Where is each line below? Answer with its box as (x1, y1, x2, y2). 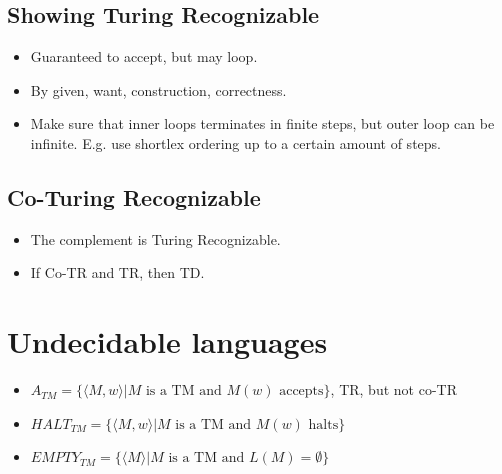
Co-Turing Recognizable (7, 181, 261, 212)
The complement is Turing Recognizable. (30, 228, 281, 249)
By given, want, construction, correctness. (30, 79, 287, 100)
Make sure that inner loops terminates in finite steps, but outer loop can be (30, 113, 495, 134)
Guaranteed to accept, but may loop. (30, 46, 258, 67)
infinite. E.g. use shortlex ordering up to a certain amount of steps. (30, 132, 441, 153)
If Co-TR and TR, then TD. (30, 262, 205, 283)
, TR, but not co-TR (330, 379, 457, 400)
